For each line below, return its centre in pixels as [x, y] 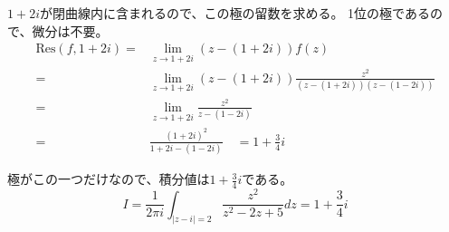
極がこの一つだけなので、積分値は [109, 179]
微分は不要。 [70, 30]
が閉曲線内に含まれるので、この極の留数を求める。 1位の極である [234, 13]
